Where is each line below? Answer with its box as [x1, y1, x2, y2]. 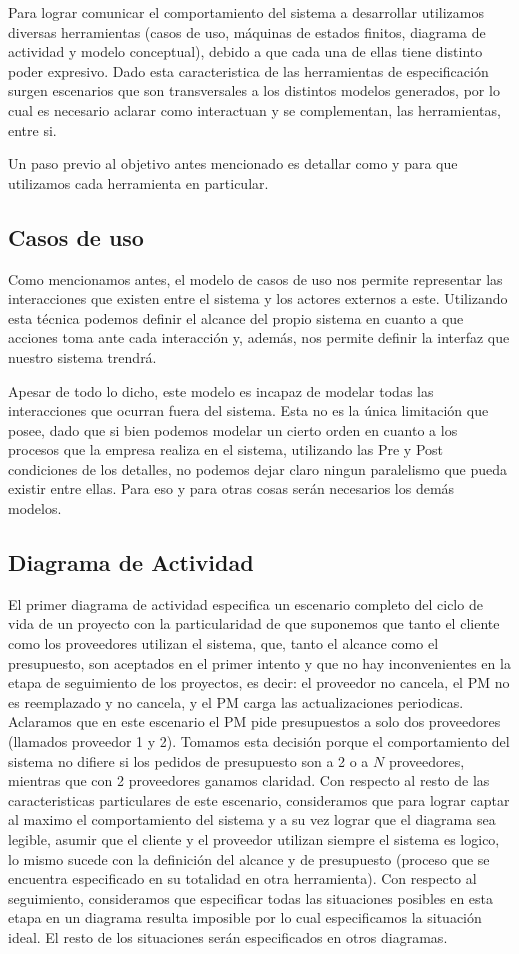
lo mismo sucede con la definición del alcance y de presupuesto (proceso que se [8, 848, 490, 869]
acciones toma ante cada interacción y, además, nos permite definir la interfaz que [8, 327, 510, 348]
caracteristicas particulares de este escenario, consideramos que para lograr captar [8, 789, 510, 810]
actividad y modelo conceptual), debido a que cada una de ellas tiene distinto [8, 41, 483, 62]
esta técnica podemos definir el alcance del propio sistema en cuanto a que [8, 307, 464, 328]
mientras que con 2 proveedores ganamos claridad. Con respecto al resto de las [8, 770, 490, 791]
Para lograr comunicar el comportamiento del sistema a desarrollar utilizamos [8, 2, 485, 22]
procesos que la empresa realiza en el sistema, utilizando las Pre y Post [8, 439, 444, 460]
